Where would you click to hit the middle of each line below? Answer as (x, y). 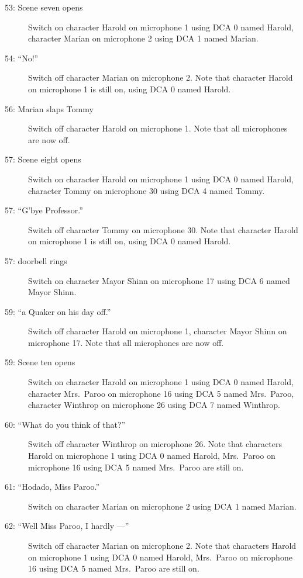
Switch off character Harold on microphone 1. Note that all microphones (158, 128)
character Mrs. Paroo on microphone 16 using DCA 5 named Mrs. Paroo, (161, 393)
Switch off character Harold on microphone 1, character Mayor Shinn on (158, 331)
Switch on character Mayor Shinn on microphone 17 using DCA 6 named (159, 280)
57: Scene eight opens (43, 159)
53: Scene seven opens (44, 7)
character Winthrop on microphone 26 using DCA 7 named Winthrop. (154, 405)
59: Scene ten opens (40, 362)
